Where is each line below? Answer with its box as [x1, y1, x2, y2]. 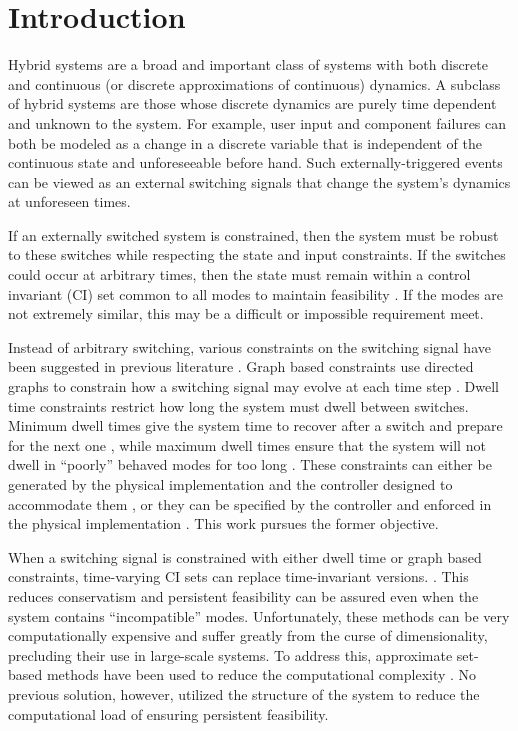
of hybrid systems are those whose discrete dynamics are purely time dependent [8, 93, 497, 114]
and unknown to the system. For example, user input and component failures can [8, 112, 507, 133]
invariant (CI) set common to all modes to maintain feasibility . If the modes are [8, 283, 504, 304]
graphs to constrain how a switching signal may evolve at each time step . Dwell [8, 376, 499, 397]
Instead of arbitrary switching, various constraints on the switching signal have [8, 336, 491, 357]
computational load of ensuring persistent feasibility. [8, 703, 329, 724]
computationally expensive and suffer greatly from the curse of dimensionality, [8, 625, 488, 646]
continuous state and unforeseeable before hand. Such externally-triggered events [8, 152, 503, 173]
